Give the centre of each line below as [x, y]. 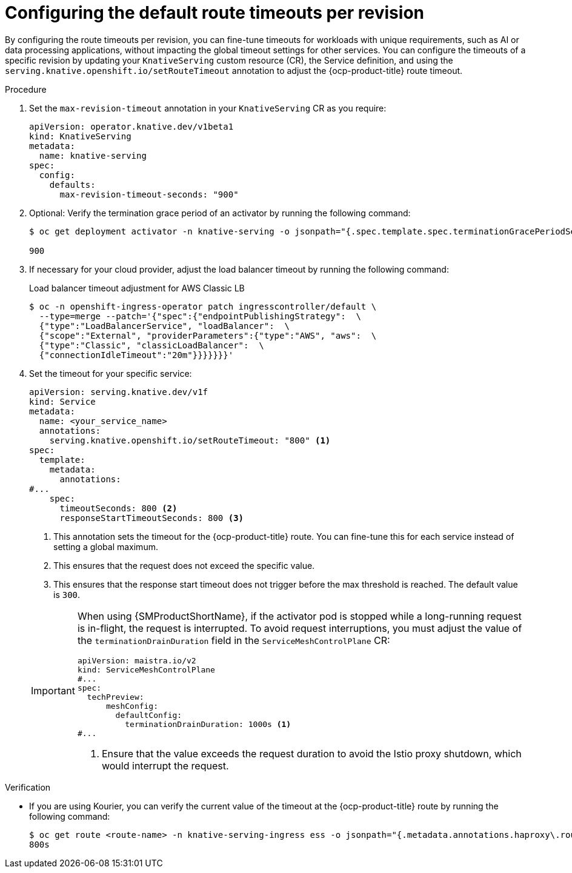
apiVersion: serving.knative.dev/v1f [119, 392]
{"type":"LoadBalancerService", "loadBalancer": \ [164, 326]
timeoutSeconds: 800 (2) [118, 508]
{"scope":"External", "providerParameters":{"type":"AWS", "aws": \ [208, 335]
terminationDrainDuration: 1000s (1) [208, 724]
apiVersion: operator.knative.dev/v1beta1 [131, 126]
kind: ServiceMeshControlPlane [146, 669]
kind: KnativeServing [80, 136]
